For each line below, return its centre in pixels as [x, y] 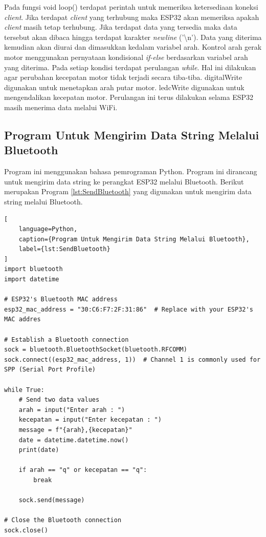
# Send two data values [59, 400]
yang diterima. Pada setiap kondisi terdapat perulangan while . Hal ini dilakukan [130, 67]
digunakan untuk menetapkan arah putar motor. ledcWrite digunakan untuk [124, 87]
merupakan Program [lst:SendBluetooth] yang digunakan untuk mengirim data [128, 191]
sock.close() [26, 530]
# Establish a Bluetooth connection [66, 339]
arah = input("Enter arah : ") [72, 410]
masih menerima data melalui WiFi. [61, 107]
